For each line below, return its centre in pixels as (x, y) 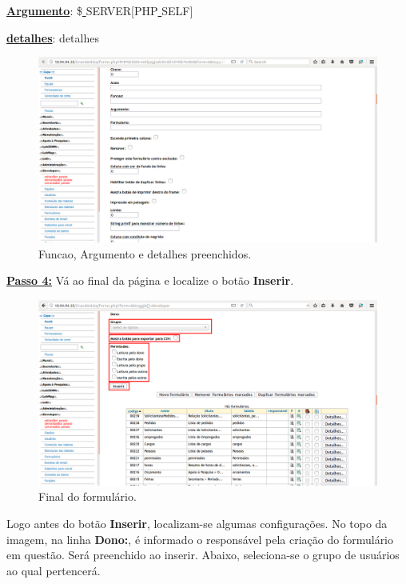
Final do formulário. (88, 496)
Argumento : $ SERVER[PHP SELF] (100, 10)
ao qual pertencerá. (54, 570)
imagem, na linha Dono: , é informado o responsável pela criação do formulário (200, 539)
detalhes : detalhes (53, 37)
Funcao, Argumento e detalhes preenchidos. (145, 253)
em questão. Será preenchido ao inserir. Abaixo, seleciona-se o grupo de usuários (203, 555)
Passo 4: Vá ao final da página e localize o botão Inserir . (150, 280)
